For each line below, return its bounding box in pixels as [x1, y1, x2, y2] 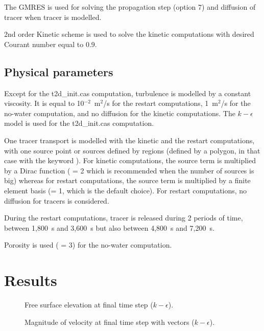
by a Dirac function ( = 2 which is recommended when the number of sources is [4, 165, 254, 175]
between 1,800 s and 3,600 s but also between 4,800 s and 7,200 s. [4, 222, 214, 233]
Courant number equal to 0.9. [4, 38, 97, 49]
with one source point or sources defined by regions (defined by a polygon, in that [4, 145, 260, 156]
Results [4, 270, 57, 291]
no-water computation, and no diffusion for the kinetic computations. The [4, 107, 235, 118]
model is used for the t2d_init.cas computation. [4, 118, 154, 128]
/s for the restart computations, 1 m [103, 98, 218, 108]
